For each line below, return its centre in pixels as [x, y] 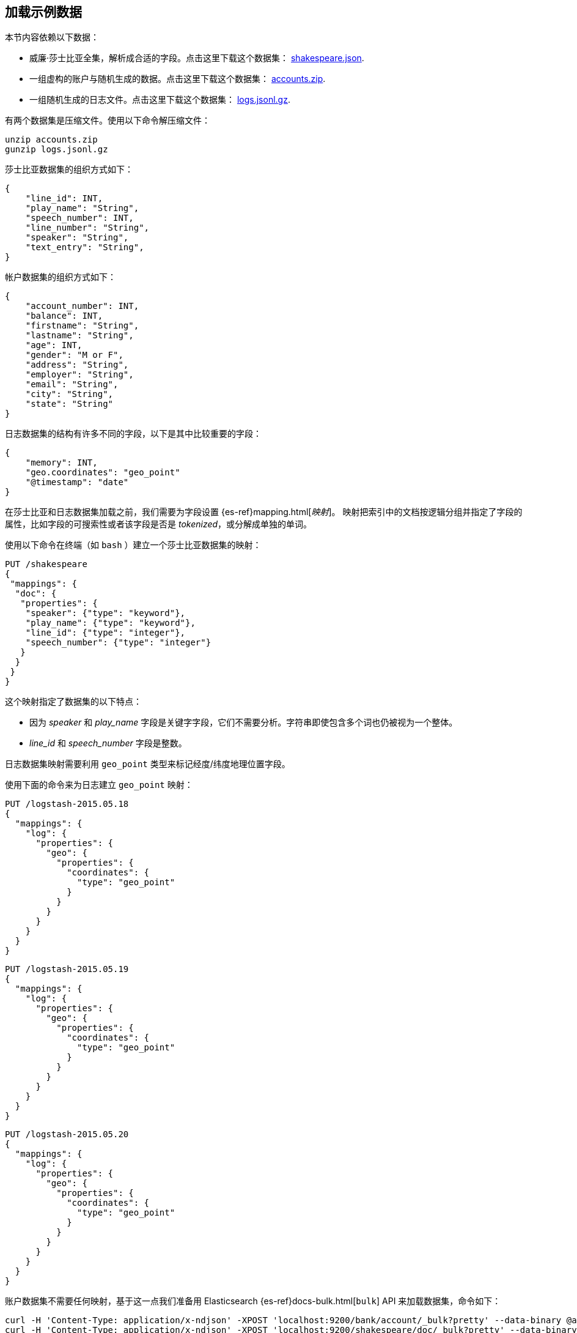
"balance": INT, [64, 316]
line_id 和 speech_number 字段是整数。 [108, 743]
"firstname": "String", [82, 326]
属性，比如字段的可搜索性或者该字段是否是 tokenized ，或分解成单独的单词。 [159, 524]
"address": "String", [77, 365]
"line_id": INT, [64, 199]
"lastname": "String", [79, 336]
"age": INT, [54, 345]
